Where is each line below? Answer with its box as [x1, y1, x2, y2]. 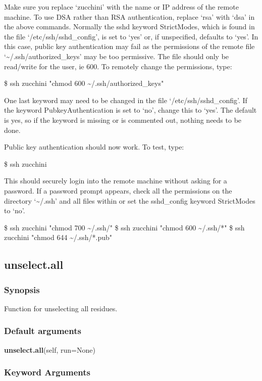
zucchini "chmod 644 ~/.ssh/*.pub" [4, 232, 113, 243]
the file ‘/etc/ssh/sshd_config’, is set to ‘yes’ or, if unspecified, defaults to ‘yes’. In [4, 31, 258, 41]
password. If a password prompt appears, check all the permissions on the [4, 185, 232, 196]
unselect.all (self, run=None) [4, 344, 95, 355]
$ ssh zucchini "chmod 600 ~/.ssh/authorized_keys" [4, 78, 164, 88]
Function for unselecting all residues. [4, 303, 118, 313]
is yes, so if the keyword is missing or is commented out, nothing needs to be [4, 114, 242, 125]
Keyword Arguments [4, 366, 91, 378]
